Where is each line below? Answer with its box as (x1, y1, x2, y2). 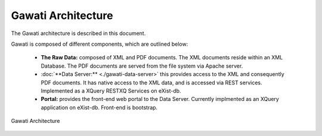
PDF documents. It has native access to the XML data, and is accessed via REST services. (41, 79, 262, 86)
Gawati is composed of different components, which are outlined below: (11, 40, 188, 48)
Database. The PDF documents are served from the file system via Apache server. (41, 62, 243, 69)
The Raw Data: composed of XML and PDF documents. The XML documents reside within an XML (41, 54, 283, 61)
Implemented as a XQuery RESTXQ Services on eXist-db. (41, 87, 181, 94)
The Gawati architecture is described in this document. (11, 30, 146, 37)
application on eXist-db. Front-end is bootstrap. (41, 104, 158, 111)
